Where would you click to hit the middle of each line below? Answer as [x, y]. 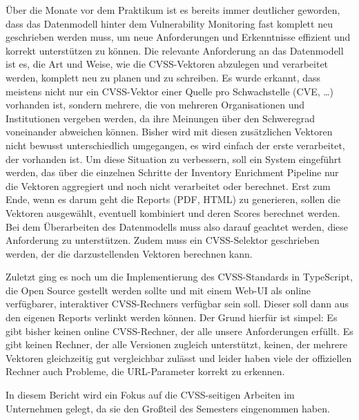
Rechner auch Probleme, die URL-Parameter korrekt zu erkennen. [145, 371]
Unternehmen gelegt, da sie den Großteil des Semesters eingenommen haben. [168, 408]
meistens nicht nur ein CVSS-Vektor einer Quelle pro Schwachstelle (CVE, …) [170, 91]
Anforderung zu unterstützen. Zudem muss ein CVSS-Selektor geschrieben [163, 240]
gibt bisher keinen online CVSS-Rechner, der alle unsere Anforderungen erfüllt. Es [179, 331]
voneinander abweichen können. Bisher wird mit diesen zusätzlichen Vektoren [169, 132]
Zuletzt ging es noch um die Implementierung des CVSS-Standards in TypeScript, [179, 277]
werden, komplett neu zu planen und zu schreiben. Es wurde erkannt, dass [163, 77]
